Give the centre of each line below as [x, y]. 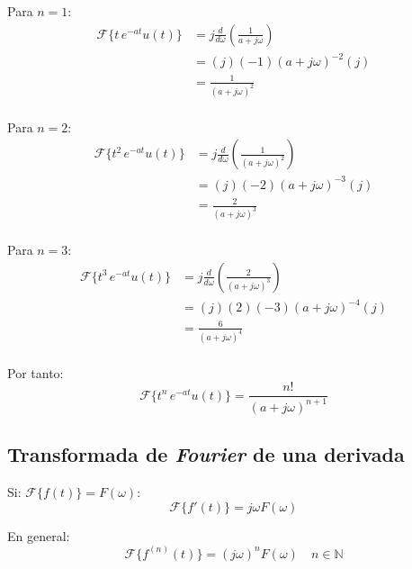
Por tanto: [36, 372]
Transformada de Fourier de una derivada [206, 454]
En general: [39, 535]
